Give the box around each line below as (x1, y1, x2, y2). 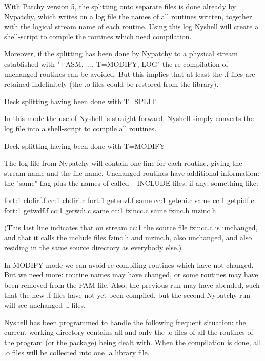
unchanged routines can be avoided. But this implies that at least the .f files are (4, 68, 255, 79)
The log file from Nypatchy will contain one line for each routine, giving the (4, 157, 242, 168)
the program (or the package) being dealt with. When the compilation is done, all (4, 337, 261, 348)
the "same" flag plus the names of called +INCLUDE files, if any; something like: (4, 177, 258, 188)
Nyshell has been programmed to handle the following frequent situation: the (4, 316, 246, 327)
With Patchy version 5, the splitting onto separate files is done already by (4, 1, 236, 11)
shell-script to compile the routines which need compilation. (4, 31, 192, 42)
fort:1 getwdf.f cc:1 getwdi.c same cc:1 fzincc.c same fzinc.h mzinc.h (4, 205, 216, 215)
